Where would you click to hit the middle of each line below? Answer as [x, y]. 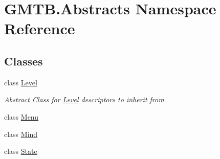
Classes [24, 61]
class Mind [21, 134]
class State [21, 151]
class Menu [21, 116]
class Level [21, 82]
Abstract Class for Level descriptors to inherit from [84, 99]
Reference [40, 28]
